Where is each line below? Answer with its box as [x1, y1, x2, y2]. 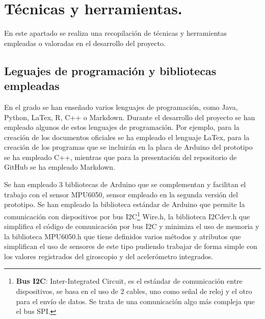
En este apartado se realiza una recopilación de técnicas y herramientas [4, 28, 227, 38]
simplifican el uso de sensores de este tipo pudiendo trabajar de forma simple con [4, 241, 257, 252]
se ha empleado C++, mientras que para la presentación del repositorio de [4, 151, 237, 162]
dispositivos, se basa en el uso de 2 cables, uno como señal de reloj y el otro [16, 286, 252, 297]
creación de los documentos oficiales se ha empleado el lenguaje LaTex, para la [4, 131, 250, 142]
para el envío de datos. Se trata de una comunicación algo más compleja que [16, 295, 255, 306]
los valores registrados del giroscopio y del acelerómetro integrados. [4, 250, 214, 261]
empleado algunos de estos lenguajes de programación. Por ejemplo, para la [4, 122, 240, 132]
